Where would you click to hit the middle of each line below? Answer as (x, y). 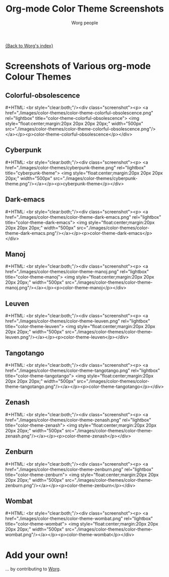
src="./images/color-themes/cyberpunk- (95, 178)
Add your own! (37, 555)
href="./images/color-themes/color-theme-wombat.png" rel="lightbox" (79, 519)
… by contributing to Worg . (33, 569)
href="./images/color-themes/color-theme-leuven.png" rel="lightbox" (78, 321)
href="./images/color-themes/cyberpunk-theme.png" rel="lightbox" (76, 167)
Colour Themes (38, 77)
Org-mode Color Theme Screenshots (85, 9)
